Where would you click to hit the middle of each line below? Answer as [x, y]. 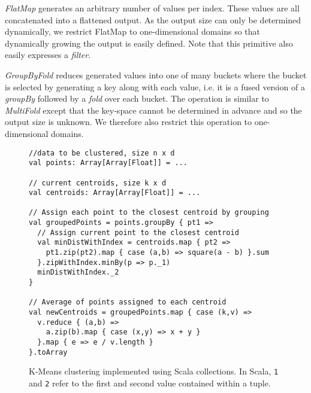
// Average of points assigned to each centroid [128, 302]
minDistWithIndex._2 [78, 272]
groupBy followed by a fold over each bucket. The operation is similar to [137, 98]
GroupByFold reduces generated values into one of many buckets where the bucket [156, 74]
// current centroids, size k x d [98, 183]
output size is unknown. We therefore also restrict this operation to [129, 122]
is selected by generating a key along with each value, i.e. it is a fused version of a [155, 86]
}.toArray [48, 352]
